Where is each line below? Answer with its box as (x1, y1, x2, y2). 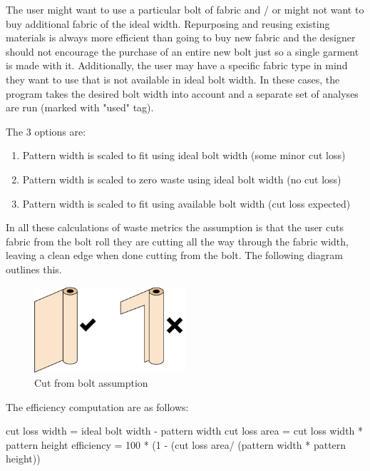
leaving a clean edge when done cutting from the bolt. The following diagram (6, 248, 343, 263)
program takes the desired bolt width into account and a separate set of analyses (6, 86, 359, 101)
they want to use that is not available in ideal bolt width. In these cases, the (6, 71, 340, 86)
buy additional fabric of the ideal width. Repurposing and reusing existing (6, 16, 330, 31)
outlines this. (6, 261, 62, 276)
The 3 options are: (6, 123, 86, 138)
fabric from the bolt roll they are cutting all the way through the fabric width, (6, 233, 349, 248)
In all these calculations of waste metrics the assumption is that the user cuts (6, 220, 344, 235)
